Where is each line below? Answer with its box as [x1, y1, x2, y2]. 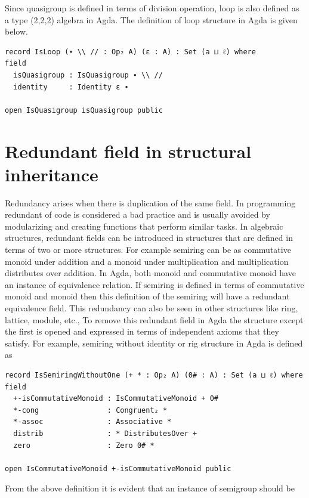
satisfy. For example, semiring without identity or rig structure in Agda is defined [5, 336, 303, 349]
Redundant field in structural [5, 138, 252, 163]
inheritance [5, 162, 98, 186]
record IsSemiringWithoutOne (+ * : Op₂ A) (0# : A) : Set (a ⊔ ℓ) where [5, 370, 303, 379]
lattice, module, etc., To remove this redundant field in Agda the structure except [5, 313, 304, 326]
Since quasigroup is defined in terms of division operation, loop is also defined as [5, 2, 299, 14]
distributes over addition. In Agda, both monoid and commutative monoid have [5, 267, 296, 279]
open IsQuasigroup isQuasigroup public [5, 106, 163, 115]
